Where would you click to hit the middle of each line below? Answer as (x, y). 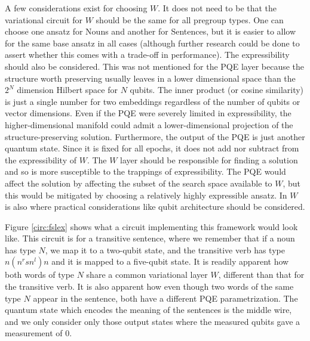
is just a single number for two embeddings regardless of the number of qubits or (153, 101)
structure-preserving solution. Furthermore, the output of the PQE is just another (155, 136)
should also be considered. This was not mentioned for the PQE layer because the (155, 66)
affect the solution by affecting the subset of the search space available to (139, 183)
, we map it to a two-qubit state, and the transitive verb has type (165, 249)
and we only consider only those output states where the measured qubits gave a (153, 321)
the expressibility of (41, 159)
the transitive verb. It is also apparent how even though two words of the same (149, 286)
